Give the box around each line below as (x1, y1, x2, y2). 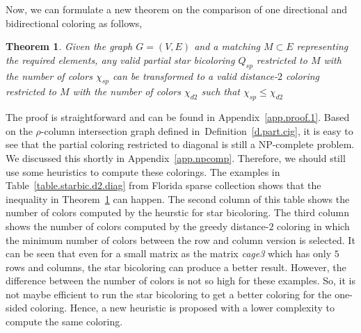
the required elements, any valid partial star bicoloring (6, 52, 235, 67)
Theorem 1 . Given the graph (6, 39, 133, 54)
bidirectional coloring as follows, (6, 15, 143, 30)
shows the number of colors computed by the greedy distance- (6, 218, 269, 233)
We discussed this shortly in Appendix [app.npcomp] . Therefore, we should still (6, 150, 346, 165)
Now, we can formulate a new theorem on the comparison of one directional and (6, 2, 347, 16)
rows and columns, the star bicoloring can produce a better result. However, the (6, 259, 346, 274)
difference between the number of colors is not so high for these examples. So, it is (6, 273, 356, 288)
